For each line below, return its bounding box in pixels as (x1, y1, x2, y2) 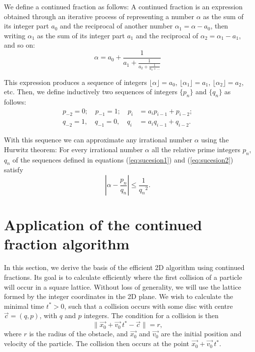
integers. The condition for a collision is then (84, 310, 219, 321)
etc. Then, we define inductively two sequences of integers (4, 86, 177, 97)
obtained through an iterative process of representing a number (4, 11, 195, 21)
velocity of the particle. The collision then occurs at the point (4, 338, 190, 349)
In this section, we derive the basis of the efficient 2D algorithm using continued (4, 262, 245, 272)
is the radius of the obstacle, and (29, 328, 128, 339)
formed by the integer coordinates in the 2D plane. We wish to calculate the (4, 291, 233, 301)
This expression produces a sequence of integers (4, 77, 147, 87)
